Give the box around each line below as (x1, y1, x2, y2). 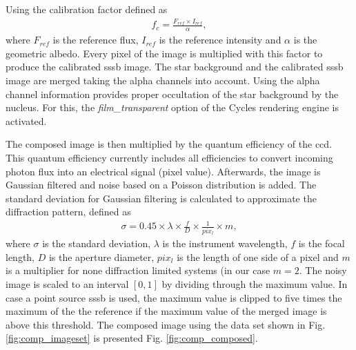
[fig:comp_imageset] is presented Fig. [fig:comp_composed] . (6, 331, 258, 345)
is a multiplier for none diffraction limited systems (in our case (6, 263, 270, 278)
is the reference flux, (52, 32, 139, 47)
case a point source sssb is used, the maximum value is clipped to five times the (6, 290, 342, 304)
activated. (6, 113, 47, 128)
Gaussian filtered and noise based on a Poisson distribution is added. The (6, 177, 317, 192)
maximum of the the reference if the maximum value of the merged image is (6, 304, 327, 318)
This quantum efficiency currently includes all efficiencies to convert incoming (6, 150, 333, 164)
